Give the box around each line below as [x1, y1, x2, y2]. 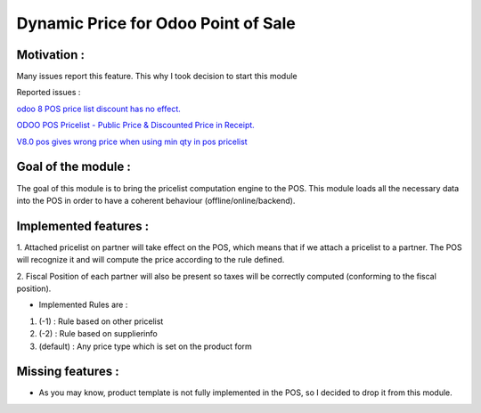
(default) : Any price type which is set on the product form [38, 341, 253, 352]
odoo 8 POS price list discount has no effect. [16, 103, 182, 114]
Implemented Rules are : [38, 299, 128, 311]
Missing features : [16, 364, 119, 379]
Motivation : [16, 47, 85, 62]
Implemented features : [16, 218, 150, 233]
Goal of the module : [16, 159, 131, 174]
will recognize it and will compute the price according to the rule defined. [16, 255, 285, 265]
